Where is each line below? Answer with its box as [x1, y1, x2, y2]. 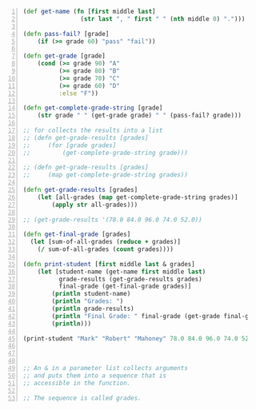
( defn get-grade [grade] [22, 52, 106, 60]
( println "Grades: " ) [51, 297, 124, 305]
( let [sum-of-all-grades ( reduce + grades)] [30, 238, 182, 246]
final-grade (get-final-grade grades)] [58, 282, 192, 291]
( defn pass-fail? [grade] [22, 30, 110, 38]
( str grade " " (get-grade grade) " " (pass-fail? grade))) [37, 112, 242, 120]
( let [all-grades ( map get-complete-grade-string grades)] [37, 193, 238, 201]
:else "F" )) [58, 89, 99, 98]
